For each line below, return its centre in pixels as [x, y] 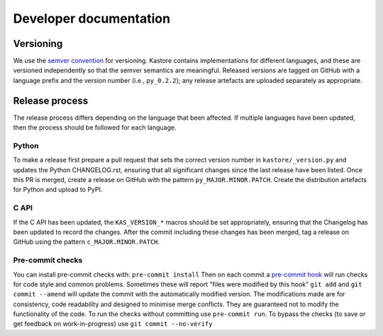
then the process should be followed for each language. [95, 128]
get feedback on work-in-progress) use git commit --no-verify [113, 324]
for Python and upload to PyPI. [58, 190]
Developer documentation [91, 18]
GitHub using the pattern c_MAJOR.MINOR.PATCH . [87, 242]
